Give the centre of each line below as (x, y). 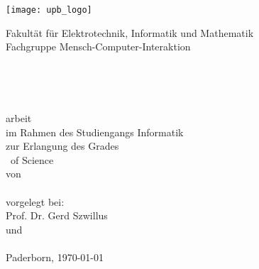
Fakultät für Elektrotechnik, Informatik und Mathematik (130, 32)
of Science (32, 159)
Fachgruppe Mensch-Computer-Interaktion (98, 46)
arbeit (19, 118)
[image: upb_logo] (49, 10)
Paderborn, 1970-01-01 (55, 257)
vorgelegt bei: (35, 201)
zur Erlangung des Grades (62, 146)
